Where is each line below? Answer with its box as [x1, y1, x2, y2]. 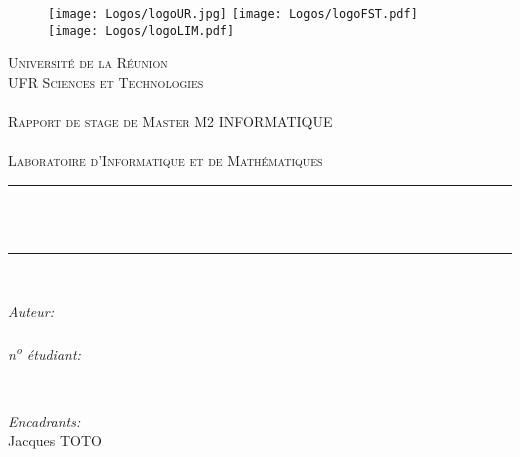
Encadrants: [8, 410, 81, 431]
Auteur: [8, 300, 55, 321]
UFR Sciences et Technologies [8, 71, 204, 92]
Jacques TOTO [8, 430, 102, 451]
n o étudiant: [8, 340, 81, 364]
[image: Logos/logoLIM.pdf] [48, 23, 235, 38]
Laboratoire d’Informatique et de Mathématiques [8, 150, 323, 171]
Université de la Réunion [8, 52, 168, 73]
